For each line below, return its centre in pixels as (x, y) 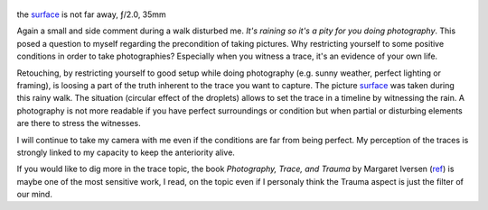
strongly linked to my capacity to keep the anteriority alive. (126, 152)
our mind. (35, 195)
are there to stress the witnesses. (79, 123)
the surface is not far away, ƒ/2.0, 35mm (91, 14)
